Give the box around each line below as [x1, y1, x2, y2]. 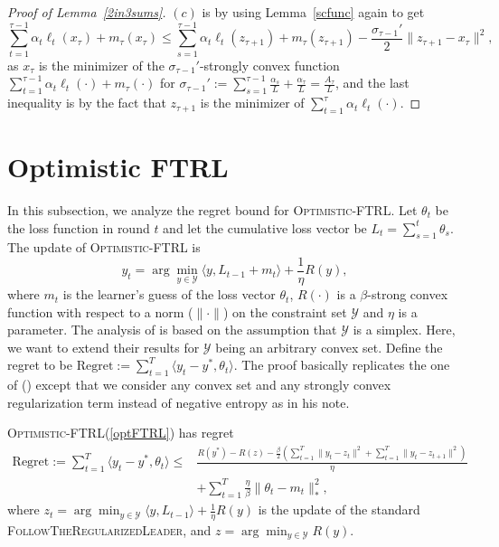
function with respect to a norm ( [7, 302, 193, 321]
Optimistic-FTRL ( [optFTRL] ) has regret [7, 423, 234, 442]
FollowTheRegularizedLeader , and [7, 520, 212, 539]
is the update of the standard [258, 500, 420, 519]
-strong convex [367, 285, 448, 304]
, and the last [335, 73, 410, 92]
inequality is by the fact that [7, 93, 166, 112]
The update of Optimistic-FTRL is [7, 238, 201, 257]
